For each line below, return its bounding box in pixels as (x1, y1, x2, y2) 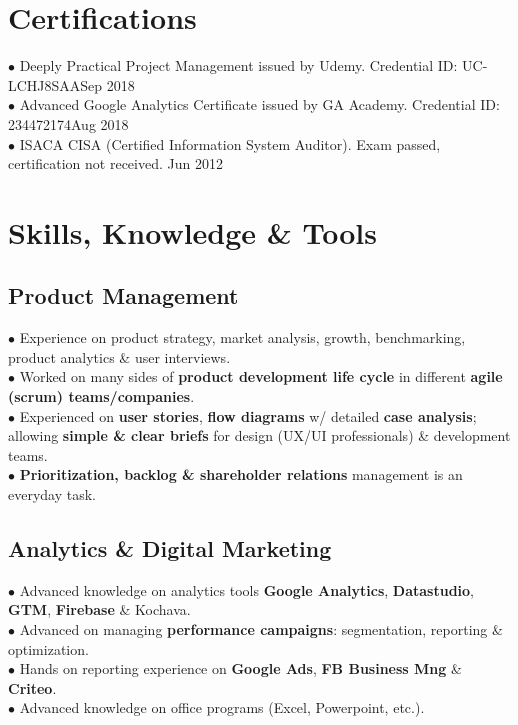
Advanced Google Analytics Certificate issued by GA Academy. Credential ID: (19, 94, 500, 115)
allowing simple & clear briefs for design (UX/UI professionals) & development (8, 425, 511, 446)
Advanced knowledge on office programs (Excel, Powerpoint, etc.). (19, 697, 425, 718)
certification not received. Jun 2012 (8, 153, 223, 174)
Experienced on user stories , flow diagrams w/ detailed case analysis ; (19, 405, 477, 426)
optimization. (8, 638, 89, 659)
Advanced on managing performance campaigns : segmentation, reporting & (19, 619, 503, 639)
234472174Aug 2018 (8, 113, 129, 134)
